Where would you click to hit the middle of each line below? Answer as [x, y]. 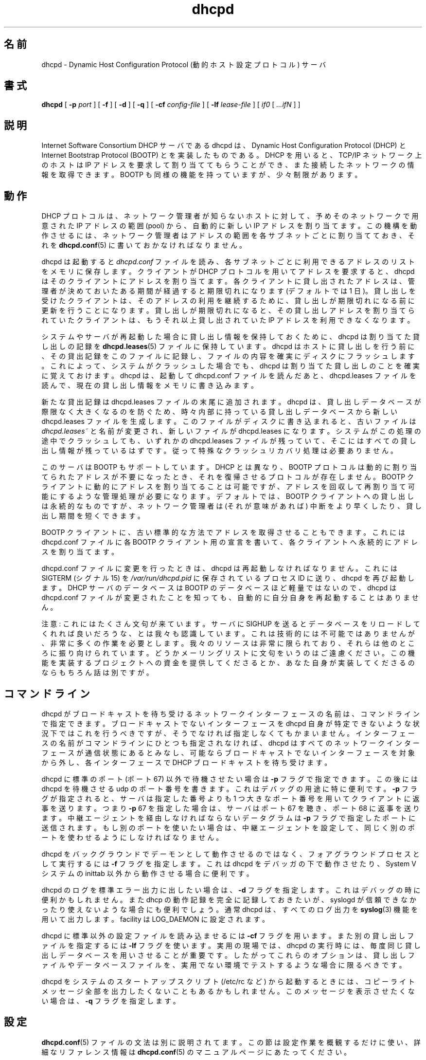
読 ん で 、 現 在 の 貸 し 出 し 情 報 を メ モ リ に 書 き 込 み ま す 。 [150, 385]
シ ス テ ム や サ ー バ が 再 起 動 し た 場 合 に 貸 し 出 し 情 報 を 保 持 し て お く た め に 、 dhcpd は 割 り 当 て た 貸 [231, 337]
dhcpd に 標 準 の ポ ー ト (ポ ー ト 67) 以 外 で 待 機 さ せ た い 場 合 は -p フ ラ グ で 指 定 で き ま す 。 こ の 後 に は [230, 779]
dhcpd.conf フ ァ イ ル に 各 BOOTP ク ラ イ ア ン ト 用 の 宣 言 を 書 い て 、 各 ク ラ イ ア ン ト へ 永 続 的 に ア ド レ [230, 542]
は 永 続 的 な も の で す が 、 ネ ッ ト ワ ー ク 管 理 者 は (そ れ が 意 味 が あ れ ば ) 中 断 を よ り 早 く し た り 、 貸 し [231, 506]
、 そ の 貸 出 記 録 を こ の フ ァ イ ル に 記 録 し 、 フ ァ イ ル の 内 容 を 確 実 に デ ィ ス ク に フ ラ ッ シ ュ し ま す [228, 356]
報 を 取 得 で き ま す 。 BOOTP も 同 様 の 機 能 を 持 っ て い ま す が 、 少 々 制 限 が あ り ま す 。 [202, 175]
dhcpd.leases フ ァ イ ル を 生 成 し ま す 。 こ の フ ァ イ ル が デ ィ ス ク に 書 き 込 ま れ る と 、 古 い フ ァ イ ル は [229, 421]
